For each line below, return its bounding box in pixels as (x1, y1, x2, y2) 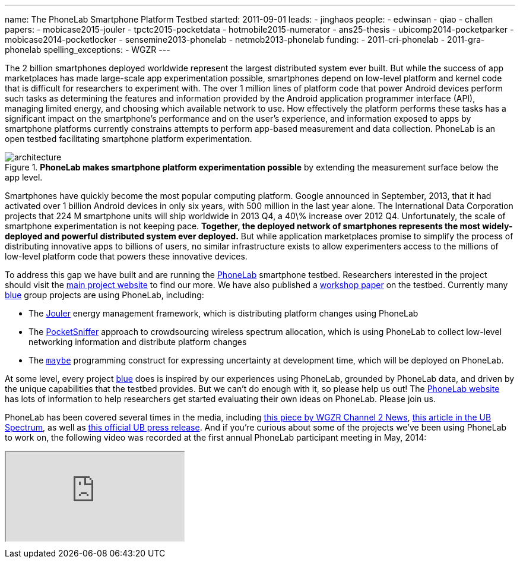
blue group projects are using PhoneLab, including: (5, 290, 204, 300)
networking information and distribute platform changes (28, 337, 247, 347)
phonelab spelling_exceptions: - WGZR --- (5, 45, 170, 55)
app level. (5, 172, 43, 182)
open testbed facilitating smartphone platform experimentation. (5, 134, 252, 144)
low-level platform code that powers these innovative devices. (5, 251, 248, 261)
